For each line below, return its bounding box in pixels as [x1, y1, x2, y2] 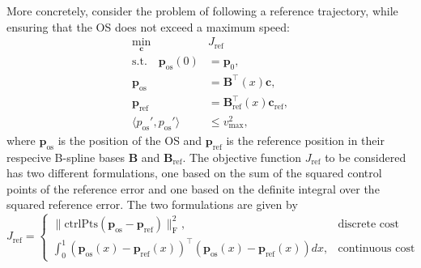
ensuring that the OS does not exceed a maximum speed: [6, 18, 290, 35]
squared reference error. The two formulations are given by [6, 196, 298, 213]
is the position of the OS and [57, 131, 202, 148]
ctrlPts [64, 218, 98, 230]
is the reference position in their [226, 131, 385, 148]
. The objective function [182, 148, 302, 165]
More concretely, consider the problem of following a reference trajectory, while [6, 2, 398, 19]
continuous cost [338, 243, 415, 255]
